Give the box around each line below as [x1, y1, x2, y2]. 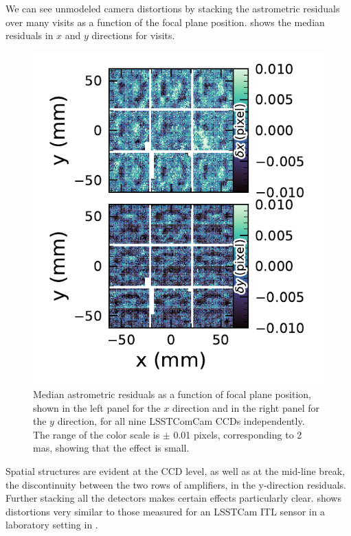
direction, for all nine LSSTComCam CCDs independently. [57, 414, 305, 428]
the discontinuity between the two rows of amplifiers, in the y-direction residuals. [5, 477, 346, 491]
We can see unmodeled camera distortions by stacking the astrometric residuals [5, 1, 340, 15]
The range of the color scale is [33, 427, 160, 441]
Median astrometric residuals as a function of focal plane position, [33, 386, 311, 401]
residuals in [5, 28, 54, 43]
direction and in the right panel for [172, 400, 320, 415]
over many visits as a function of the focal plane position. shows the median [5, 14, 325, 29]
